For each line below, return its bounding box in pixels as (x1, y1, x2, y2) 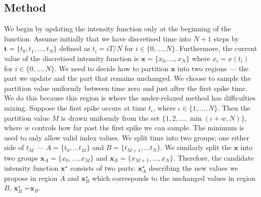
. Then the (217, 102, 250, 113)
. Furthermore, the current (175, 43, 257, 54)
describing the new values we (148, 163, 238, 173)
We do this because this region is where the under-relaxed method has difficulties (4, 92, 256, 103)
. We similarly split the (160, 142, 232, 153)
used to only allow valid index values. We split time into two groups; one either (4, 132, 249, 142)
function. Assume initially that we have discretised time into (4, 33, 191, 43)
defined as (59, 43, 90, 54)
